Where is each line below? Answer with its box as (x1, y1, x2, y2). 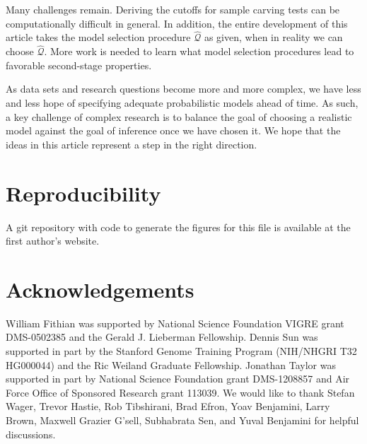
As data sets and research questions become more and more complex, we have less (6, 81, 361, 96)
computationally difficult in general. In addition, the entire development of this (6, 16, 348, 30)
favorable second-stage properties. (6, 57, 152, 72)
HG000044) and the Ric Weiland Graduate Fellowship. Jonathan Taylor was (6, 357, 336, 372)
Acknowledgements (6, 274, 194, 303)
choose (6, 44, 34, 59)
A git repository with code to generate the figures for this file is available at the (6, 219, 351, 234)
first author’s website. (6, 233, 100, 248)
